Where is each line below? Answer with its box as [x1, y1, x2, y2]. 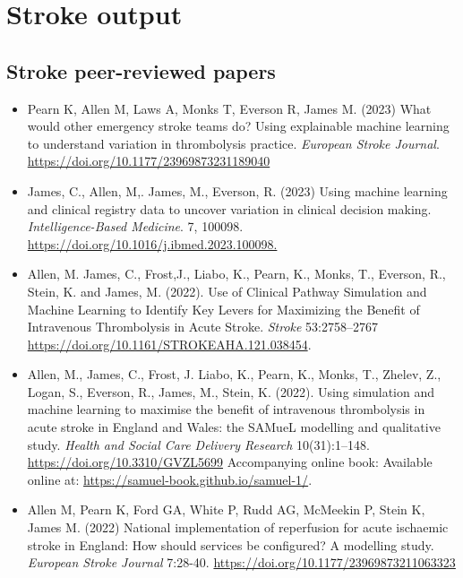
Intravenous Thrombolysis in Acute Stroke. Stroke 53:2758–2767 [27, 317, 379, 336]
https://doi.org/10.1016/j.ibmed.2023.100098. [27, 234, 278, 253]
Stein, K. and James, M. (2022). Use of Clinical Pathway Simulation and [27, 281, 427, 300]
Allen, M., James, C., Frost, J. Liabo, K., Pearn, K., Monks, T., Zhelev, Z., [27, 365, 442, 384]
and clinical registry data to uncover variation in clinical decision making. [27, 199, 432, 218]
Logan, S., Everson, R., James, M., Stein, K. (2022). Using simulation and [27, 382, 435, 401]
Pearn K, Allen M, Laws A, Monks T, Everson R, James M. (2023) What [27, 99, 432, 117]
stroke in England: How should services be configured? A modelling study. [27, 535, 434, 554]
